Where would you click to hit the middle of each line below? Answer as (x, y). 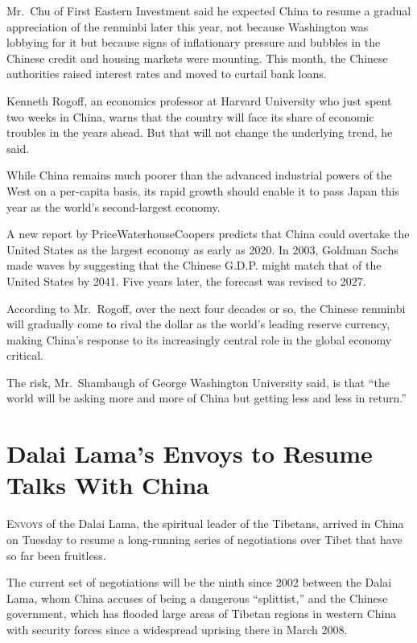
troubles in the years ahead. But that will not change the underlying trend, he (200, 132)
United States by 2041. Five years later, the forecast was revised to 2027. (186, 280)
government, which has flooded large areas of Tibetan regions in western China (202, 614)
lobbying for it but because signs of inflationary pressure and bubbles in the (194, 42)
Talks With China (108, 485)
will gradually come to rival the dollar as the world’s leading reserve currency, (198, 324)
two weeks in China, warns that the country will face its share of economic (190, 116)
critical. (25, 355)
